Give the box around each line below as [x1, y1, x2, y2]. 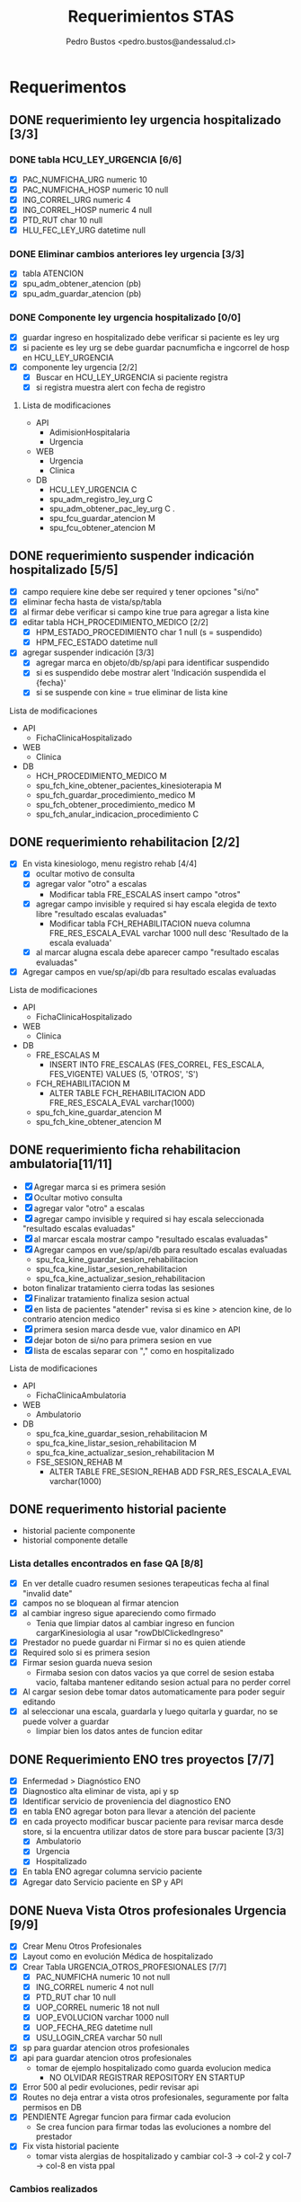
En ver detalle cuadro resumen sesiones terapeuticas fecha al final [22, 1578, 270, 1588]
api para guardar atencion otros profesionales [22, 2053, 192, 2064]
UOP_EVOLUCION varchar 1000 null [35, 2012, 169, 2022]
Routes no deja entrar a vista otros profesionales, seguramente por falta [22, 2091, 289, 2103]
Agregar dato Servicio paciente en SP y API [22, 1876, 184, 1888]
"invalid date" [22, 1587, 74, 1598]
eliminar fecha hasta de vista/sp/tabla [22, 596, 162, 607]
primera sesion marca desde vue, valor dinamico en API [33, 1323, 241, 1335]
